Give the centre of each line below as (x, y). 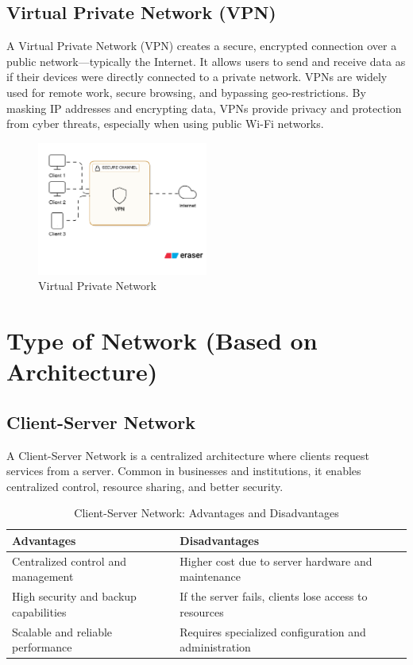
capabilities (39, 611)
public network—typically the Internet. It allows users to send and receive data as (206, 61)
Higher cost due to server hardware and (276, 561)
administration (215, 647)
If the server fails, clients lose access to (274, 596)
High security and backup (74, 596)
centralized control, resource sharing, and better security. (145, 486)
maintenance (210, 576)
